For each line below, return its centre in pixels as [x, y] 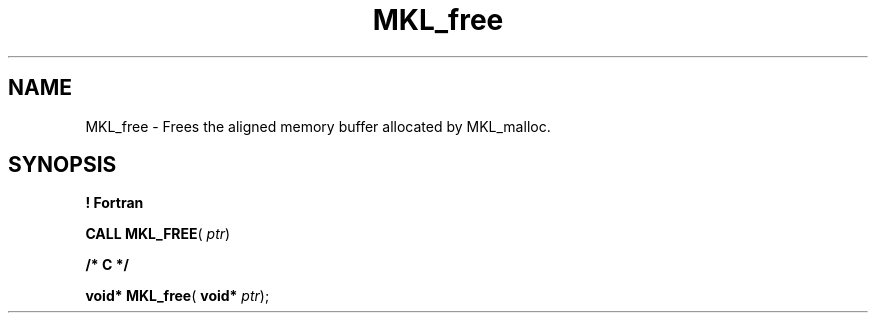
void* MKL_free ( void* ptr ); [177, 296]
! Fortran [114, 203]
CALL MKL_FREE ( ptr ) [158, 234]
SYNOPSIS [62, 165]
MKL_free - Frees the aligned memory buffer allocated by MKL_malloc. [318, 126]
